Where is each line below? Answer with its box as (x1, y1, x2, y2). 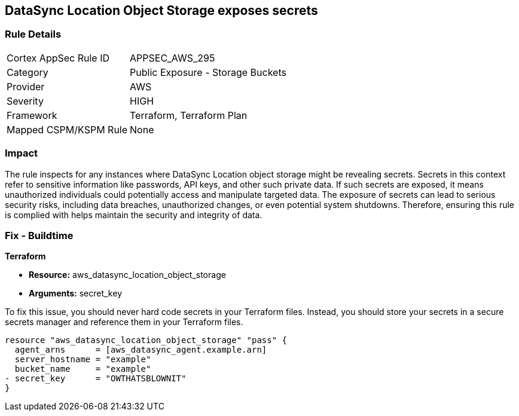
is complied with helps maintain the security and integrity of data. (5, 209, 262, 220)
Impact (5, 147, 38, 160)
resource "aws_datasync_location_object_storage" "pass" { (5, 335, 288, 345)
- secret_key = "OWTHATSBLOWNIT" (5, 374, 187, 384)
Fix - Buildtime (5, 229, 74, 241)
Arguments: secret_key (29, 288, 122, 299)
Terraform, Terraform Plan (130, 109, 248, 121)
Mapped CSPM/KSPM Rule (7, 123, 128, 136)
